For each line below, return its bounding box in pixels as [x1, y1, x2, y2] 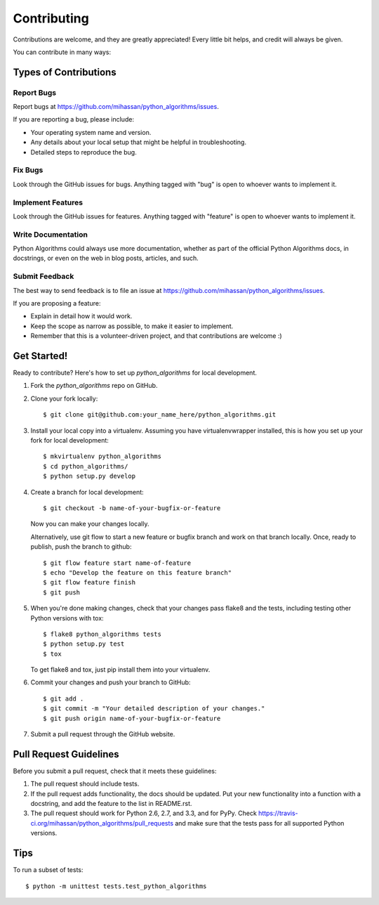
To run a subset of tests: [13, 866, 84, 874]
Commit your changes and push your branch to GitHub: [30, 678, 191, 686]
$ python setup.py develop [43, 472, 136, 481]
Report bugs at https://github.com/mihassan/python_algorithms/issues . [13, 103, 219, 111]
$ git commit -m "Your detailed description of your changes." [43, 705, 265, 712]
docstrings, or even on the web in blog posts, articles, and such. [13, 254, 199, 263]
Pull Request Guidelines [13, 748, 119, 760]
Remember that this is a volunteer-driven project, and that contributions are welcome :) [30, 332, 282, 340]
